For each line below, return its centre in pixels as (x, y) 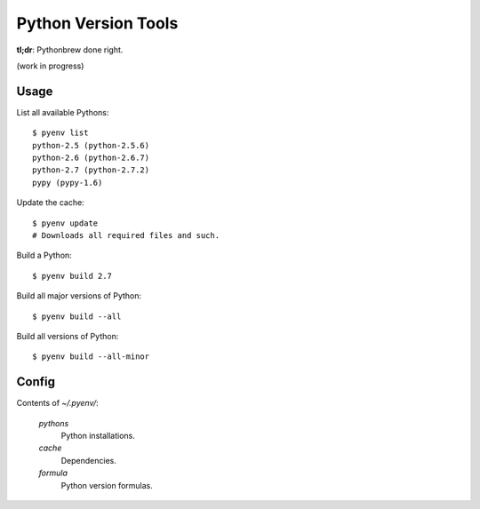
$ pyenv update (65, 223)
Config (36, 382)
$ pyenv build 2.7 (72, 276)
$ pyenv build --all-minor (91, 357)
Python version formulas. (107, 485)
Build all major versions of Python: (79, 296)
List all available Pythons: (63, 112)
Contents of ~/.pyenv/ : (58, 403)
